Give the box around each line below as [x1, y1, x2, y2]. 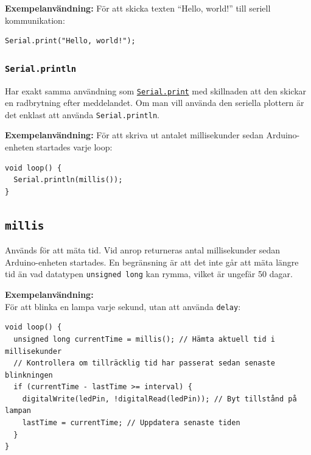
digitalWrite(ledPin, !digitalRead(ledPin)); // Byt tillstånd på [22, 394, 297, 403]
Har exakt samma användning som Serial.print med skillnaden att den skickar [5, 84, 307, 97]
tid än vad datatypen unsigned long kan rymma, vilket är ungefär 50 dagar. [5, 267, 293, 280]
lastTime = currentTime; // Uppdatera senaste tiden [22, 418, 240, 428]
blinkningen [5, 370, 53, 379]
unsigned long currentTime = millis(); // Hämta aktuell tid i [13, 334, 275, 344]
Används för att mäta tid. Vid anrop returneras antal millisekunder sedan [5, 244, 281, 256]
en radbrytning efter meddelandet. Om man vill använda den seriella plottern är [5, 96, 304, 109]
